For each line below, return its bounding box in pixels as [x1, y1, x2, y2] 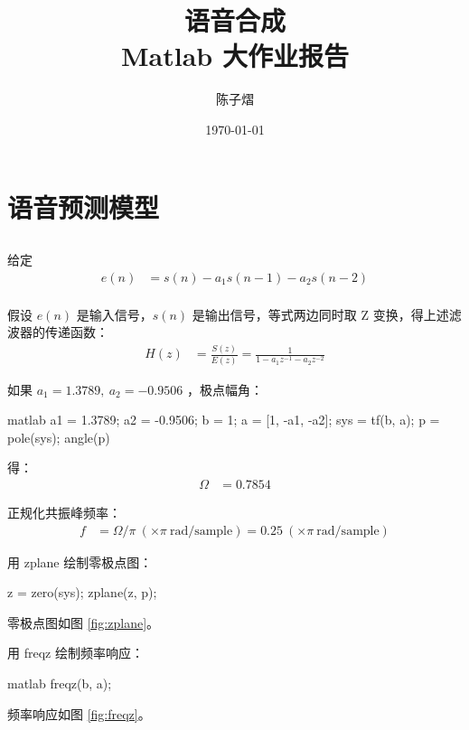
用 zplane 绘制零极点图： [7, 552, 153, 571]
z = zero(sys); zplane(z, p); [7, 583, 157, 602]
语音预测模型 [7, 188, 160, 225]
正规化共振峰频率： [7, 502, 121, 521]
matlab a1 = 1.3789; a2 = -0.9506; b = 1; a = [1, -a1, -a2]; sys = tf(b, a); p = [7, 410, 440, 429]
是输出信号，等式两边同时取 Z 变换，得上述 [192, 304, 449, 323]
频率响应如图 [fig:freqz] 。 [7, 704, 151, 723]
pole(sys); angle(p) [7, 427, 110, 446]
